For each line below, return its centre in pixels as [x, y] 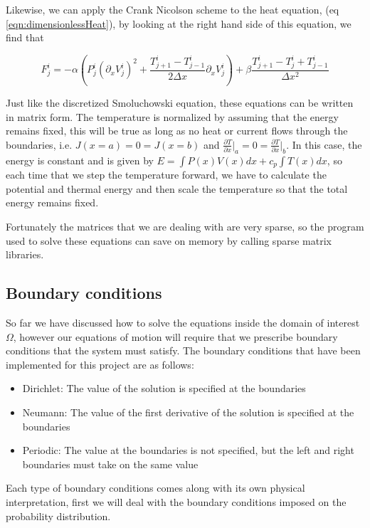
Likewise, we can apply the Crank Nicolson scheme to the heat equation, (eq [173, 9]
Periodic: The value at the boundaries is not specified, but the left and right [188, 450]
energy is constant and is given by [80, 160]
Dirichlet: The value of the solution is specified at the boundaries [164, 388]
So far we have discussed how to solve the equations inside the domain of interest [183, 322]
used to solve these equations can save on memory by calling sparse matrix [169, 240]
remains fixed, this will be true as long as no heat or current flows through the [177, 131]
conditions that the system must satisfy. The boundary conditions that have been [183, 350]
